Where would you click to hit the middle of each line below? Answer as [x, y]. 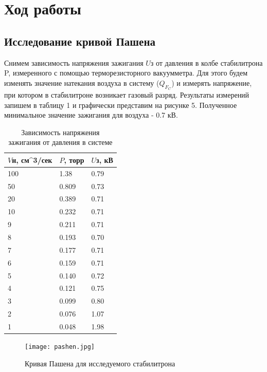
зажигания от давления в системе [60, 142]
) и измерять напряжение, [212, 82]
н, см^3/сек [32, 160]
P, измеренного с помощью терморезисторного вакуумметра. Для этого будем [126, 73]
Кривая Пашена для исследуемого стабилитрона [100, 363]
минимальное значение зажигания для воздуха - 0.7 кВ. [91, 115]
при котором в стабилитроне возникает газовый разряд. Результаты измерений [127, 94]
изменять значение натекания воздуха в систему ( [82, 82]
